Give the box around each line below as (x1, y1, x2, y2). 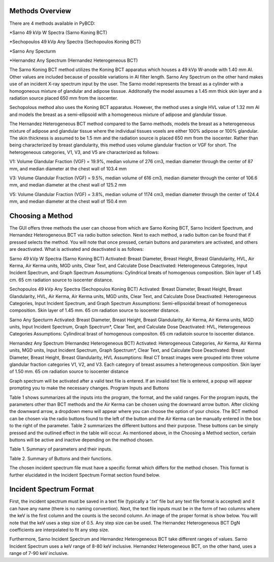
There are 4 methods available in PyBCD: (9, 20, 96, 26)
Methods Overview (9, 7, 71, 15)
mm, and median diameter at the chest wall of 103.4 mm (9, 165, 127, 172)
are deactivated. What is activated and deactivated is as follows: (9, 246, 144, 252)
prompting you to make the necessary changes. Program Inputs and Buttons (9, 385, 169, 391)
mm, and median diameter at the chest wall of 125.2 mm (9, 182, 127, 188)
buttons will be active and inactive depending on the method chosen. (9, 436, 154, 443)
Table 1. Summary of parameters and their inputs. (9, 446, 113, 452)
